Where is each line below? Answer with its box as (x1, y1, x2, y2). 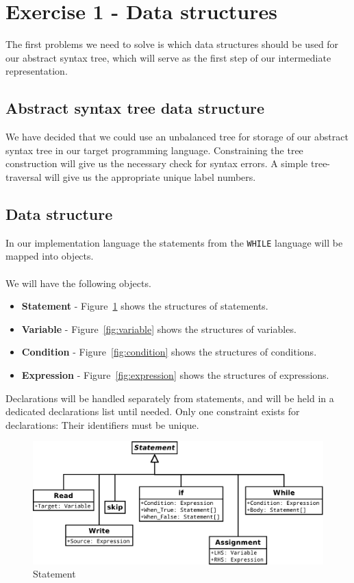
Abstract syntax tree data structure (5, 97, 265, 119)
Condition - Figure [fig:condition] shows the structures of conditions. (21, 345, 317, 359)
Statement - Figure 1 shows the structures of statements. (21, 299, 268, 313)
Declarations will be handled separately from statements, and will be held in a (5, 390, 334, 405)
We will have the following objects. (5, 275, 151, 290)
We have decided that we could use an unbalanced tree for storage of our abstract (5, 129, 349, 144)
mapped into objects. (5, 249, 94, 263)
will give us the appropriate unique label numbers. (45, 169, 256, 184)
